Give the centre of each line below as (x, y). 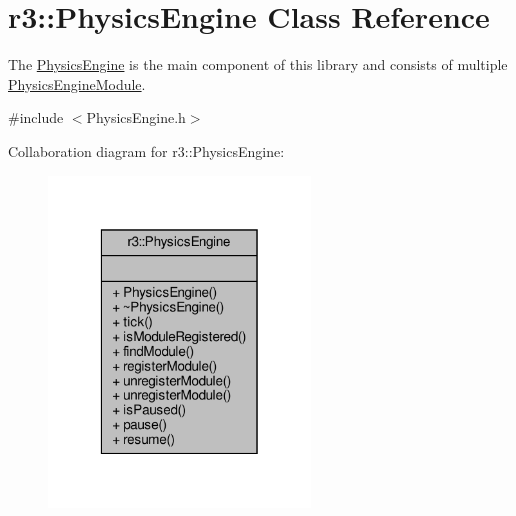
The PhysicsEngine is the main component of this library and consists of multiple (258, 64)
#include (36, 117)
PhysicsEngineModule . (77, 83)
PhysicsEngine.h (136, 117)
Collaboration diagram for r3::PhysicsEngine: (146, 150)
